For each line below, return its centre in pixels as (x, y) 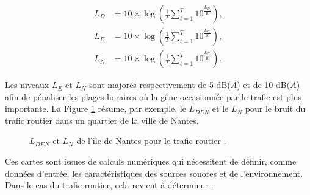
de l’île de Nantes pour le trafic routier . (151, 141)
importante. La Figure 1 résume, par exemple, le (96, 108)
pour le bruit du (275, 108)
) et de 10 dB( (264, 85)
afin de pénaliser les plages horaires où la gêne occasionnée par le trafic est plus (153, 96)
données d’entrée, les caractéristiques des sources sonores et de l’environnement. (154, 173)
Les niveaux (27, 85)
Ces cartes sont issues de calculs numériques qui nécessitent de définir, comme (151, 161)
